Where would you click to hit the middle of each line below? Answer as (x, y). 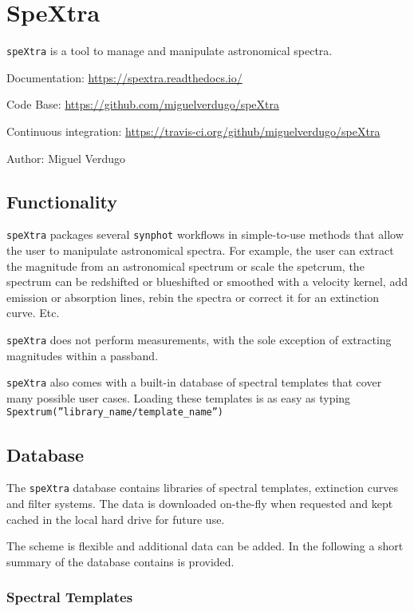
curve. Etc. (33, 313)
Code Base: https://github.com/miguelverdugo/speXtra (143, 104)
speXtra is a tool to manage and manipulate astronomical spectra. (170, 51)
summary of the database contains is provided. (120, 561)
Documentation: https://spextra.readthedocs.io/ (124, 77)
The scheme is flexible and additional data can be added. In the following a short (205, 546)
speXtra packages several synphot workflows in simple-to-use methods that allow (205, 234)
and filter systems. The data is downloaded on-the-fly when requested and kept (200, 503)
